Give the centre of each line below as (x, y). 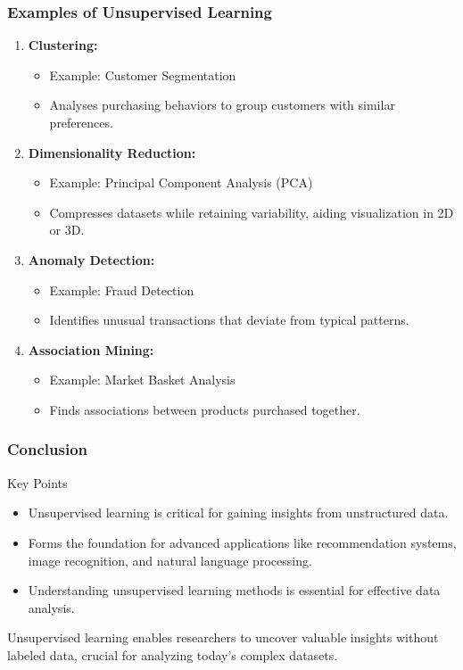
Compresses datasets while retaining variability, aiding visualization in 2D (252, 212)
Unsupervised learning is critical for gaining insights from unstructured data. (238, 513)
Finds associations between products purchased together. (205, 409)
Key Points (37, 482)
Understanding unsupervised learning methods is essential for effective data (234, 590)
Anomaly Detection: (91, 259)
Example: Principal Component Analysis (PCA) (181, 182)
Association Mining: (91, 349)
